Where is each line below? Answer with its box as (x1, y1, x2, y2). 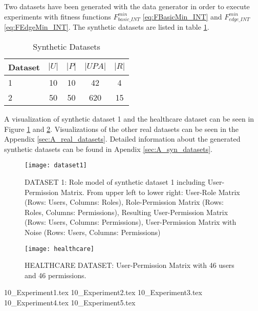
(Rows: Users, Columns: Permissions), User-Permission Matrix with (25, 217, 236, 227)
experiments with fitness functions (4, 11, 111, 22)
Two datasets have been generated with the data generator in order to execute (4, 1, 250, 11)
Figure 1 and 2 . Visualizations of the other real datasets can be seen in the (4, 123, 239, 134)
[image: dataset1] (25, 162, 87, 169)
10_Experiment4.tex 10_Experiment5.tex (4, 297, 136, 307)
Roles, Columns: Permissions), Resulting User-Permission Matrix (25, 206, 228, 217)
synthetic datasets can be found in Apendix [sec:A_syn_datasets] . (4, 143, 212, 154)
